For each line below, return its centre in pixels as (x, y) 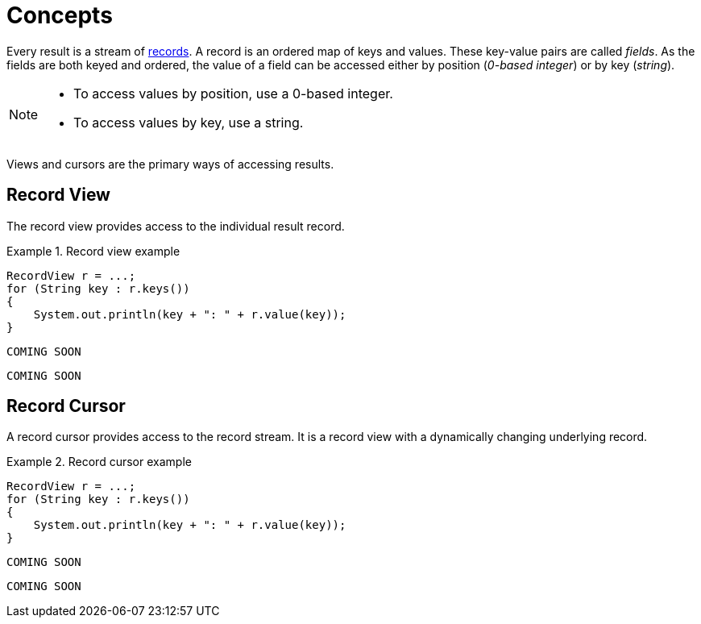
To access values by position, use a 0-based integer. (233, 93)
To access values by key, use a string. (189, 122)
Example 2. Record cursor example (99, 462)
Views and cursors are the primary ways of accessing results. (170, 164)
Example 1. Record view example (93, 251)
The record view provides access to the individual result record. (176, 226)
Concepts (60, 15)
